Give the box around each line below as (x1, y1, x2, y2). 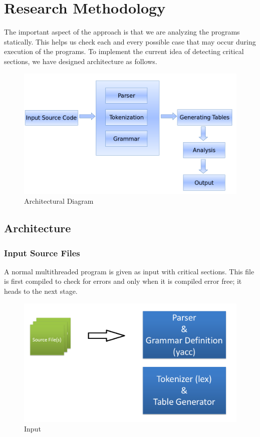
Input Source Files (4, 246, 80, 259)
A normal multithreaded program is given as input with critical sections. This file (4, 266, 254, 276)
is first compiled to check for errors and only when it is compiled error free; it (4, 276, 242, 286)
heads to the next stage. (4, 286, 78, 296)
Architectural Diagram (24, 196, 94, 206)
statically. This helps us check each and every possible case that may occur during (4, 36, 256, 47)
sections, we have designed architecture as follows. (4, 56, 157, 66)
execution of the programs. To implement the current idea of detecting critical (4, 46, 244, 57)
